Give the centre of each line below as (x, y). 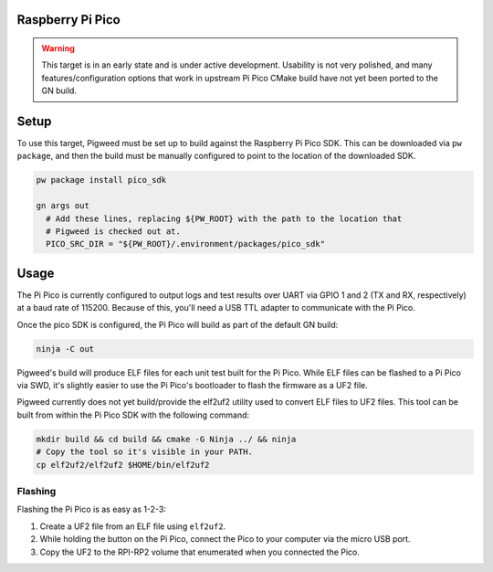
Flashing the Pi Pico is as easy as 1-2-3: (91, 509)
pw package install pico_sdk (101, 180)
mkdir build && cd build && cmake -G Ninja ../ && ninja (166, 439)
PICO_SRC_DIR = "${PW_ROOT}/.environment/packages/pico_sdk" (186, 244)
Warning (58, 48)
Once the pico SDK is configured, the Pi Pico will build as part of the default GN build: (178, 324)
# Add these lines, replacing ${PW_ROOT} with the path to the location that (224, 218)
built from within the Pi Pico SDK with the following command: (133, 415)
